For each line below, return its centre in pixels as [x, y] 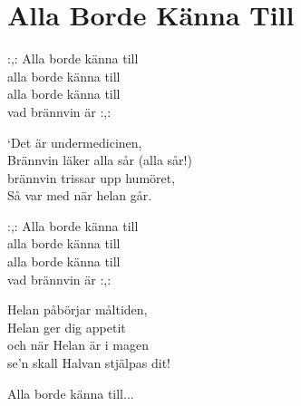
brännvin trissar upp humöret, [92, 177]
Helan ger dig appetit [67, 327]
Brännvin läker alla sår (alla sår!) [100, 160]
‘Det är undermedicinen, [75, 142]
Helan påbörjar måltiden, [78, 309]
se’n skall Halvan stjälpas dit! [89, 363]
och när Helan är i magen [78, 345]
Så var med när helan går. [80, 195]
